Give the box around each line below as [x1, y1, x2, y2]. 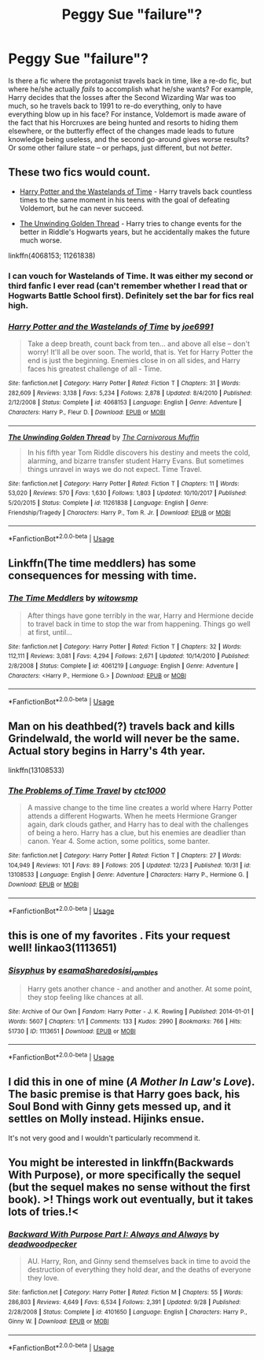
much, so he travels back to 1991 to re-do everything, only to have [8, 101, 222, 110]
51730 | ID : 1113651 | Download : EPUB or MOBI [8, 1027, 136, 1035]
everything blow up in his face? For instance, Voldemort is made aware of [8, 109, 247, 119]
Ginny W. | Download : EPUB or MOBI [8, 1317, 109, 1325]
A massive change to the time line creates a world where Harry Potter [27, 802, 253, 812]
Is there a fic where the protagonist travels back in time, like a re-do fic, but [8, 76, 252, 85]
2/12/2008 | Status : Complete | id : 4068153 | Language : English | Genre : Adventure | [8, 399, 242, 407]
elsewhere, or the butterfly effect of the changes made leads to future [8, 126, 235, 136]
